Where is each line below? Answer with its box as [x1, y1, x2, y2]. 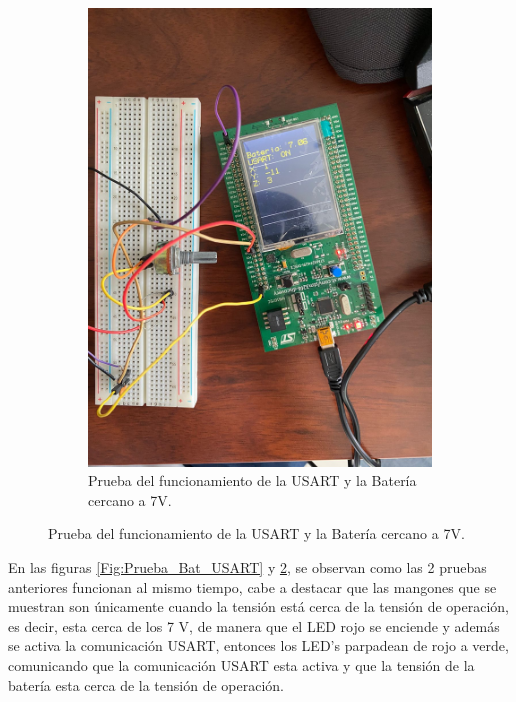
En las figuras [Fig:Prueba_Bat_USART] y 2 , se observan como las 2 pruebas [8, 557, 487, 578]
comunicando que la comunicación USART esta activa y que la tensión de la [8, 655, 475, 675]
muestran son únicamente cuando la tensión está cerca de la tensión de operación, [8, 596, 509, 617]
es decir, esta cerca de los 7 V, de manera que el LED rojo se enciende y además [8, 615, 500, 636]
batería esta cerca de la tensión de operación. [8, 674, 284, 695]
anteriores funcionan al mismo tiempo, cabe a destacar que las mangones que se [8, 576, 497, 597]
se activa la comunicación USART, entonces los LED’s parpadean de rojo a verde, [8, 635, 509, 656]
